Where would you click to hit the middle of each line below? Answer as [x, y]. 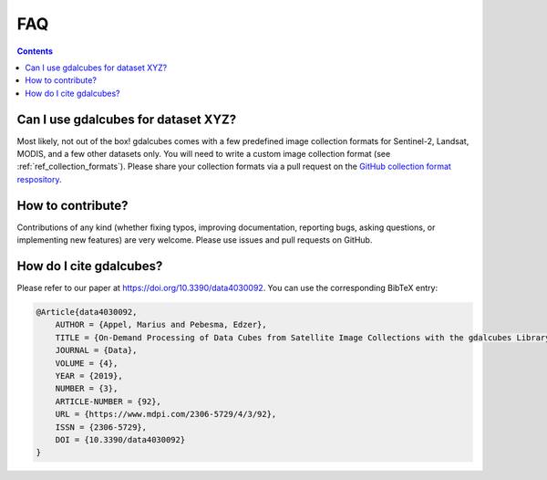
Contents [35, 51]
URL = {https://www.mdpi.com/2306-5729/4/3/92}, [166, 414]
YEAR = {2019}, [89, 376]
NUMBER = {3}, [87, 389]
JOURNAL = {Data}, [96, 350]
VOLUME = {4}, [87, 363]
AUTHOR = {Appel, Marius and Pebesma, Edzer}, [161, 325]
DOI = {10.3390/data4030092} [120, 439]
